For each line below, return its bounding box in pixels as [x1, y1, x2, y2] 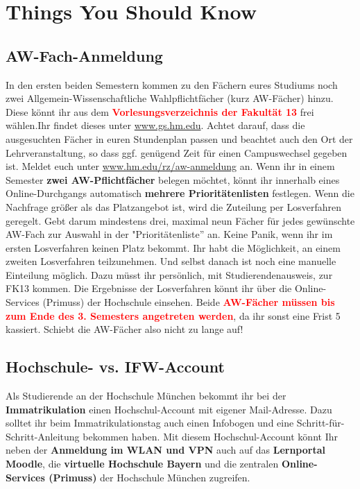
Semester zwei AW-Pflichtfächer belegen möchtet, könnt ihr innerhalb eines [6, 172, 340, 187]
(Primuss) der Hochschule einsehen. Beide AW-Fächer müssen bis [42, 295, 335, 309]
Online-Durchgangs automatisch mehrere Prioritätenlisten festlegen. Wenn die [6, 186, 354, 200]
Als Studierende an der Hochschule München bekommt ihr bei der [6, 388, 286, 403]
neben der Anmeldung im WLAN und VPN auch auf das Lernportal [6, 443, 325, 457]
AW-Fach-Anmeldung [6, 44, 163, 66]
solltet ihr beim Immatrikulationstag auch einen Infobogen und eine [6, 415, 294, 430]
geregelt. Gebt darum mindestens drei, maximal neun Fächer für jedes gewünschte [6, 213, 355, 228]
